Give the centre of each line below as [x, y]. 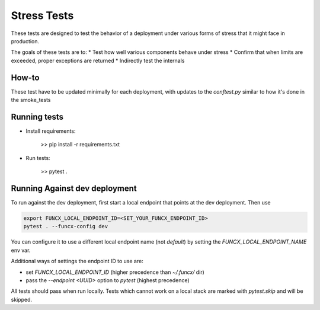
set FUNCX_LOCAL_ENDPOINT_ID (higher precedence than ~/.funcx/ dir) [115, 272]
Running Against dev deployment [74, 188]
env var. [21, 250]
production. [25, 41]
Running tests [37, 116]
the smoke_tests [31, 100]
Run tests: [38, 158]
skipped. [22, 299]
